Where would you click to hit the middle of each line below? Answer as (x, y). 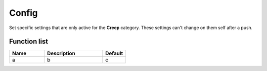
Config (23, 13)
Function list (29, 42)
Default (114, 53)
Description (61, 53)
